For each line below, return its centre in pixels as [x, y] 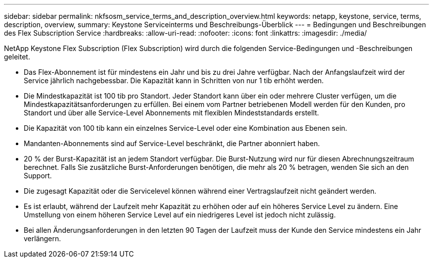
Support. [38, 176]
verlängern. [43, 238]
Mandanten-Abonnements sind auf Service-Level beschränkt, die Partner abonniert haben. [172, 143]
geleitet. [17, 57]
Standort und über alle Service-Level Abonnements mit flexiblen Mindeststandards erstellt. [172, 113]
